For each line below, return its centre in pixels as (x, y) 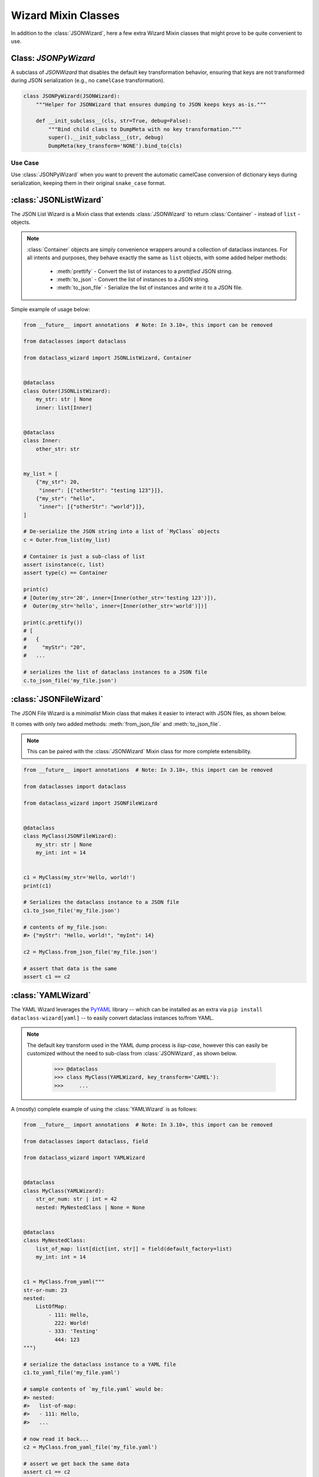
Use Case (25, 162)
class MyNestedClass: (55, 1240)
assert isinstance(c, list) (64, 565)
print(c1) (38, 886)
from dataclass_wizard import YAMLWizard (84, 1158)
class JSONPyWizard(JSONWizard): (72, 96)
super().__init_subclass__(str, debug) (106, 138)
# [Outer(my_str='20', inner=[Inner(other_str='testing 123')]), (120, 598)
